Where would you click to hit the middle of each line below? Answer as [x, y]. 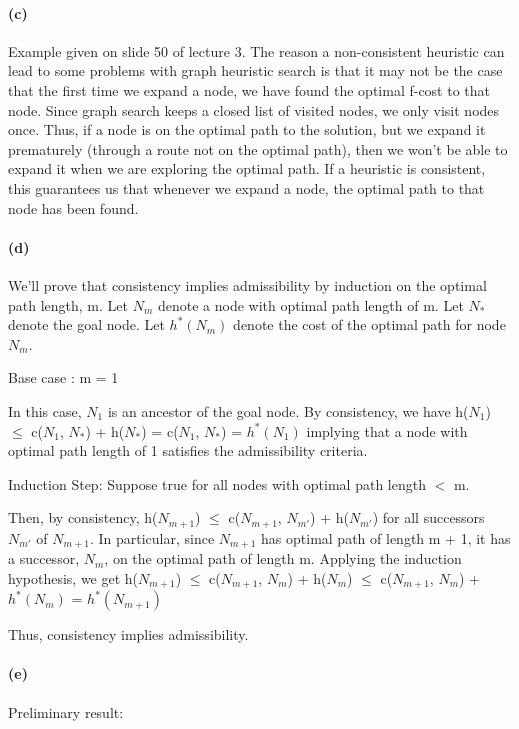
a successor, [44, 558]
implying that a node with [387, 430]
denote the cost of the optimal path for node [369, 324]
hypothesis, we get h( [73, 577]
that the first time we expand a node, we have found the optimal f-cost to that [249, 89]
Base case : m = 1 [63, 377]
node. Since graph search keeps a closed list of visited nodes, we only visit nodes [254, 109]
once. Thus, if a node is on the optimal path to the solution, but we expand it [247, 129]
